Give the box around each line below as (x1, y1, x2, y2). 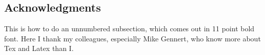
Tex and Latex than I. (4, 43, 74, 53)
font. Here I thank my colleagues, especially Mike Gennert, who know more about (4, 33, 261, 43)
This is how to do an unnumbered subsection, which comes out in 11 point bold (4, 23, 255, 34)
